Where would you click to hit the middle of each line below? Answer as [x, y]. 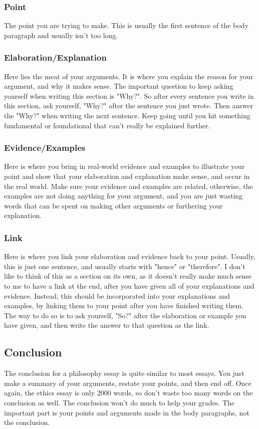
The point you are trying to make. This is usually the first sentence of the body [126, 25]
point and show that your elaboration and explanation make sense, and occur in [127, 176]
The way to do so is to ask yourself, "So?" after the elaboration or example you [125, 315]
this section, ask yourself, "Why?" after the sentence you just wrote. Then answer [129, 105]
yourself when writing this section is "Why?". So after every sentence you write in [129, 95]
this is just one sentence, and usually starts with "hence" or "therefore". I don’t [125, 266]
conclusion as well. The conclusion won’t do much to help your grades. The [119, 402]
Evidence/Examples [45, 148]
